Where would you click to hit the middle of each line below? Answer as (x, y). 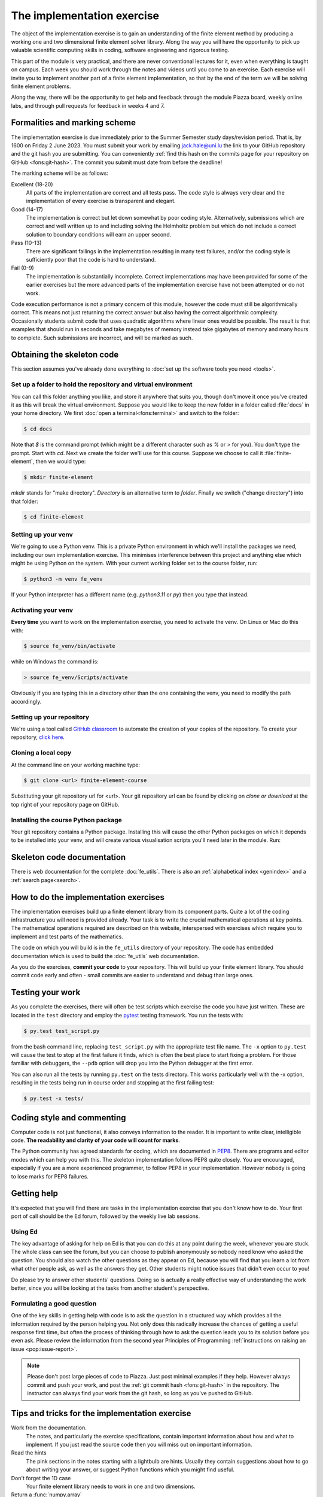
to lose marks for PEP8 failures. (50, 1176)
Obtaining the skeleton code (65, 355)
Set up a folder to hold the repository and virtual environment (102, 384)
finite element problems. (41, 86)
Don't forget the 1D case (41, 1478)
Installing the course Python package (67, 820)
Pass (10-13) (26, 243)
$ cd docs (38, 429)
